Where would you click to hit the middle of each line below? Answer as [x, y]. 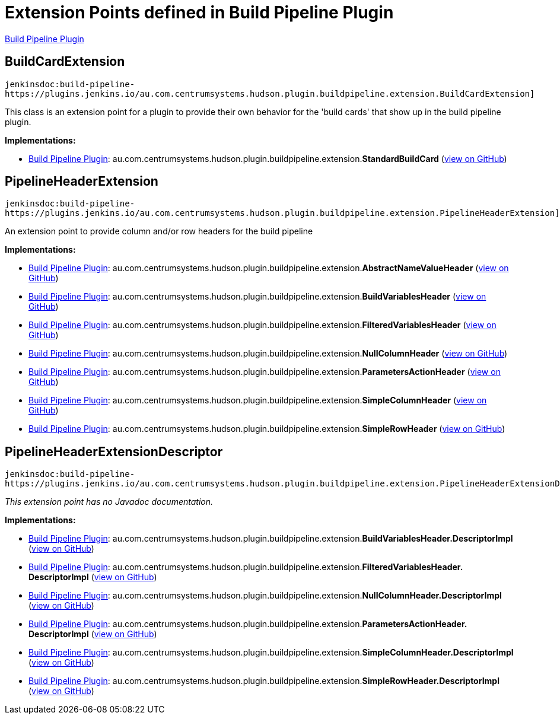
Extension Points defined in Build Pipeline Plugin [199, 12]
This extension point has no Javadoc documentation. [109, 502]
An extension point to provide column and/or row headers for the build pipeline [159, 231]
